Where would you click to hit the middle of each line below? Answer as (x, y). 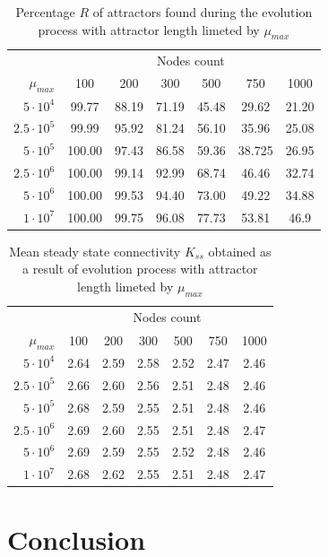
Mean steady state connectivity (95, 251)
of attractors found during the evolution (203, 12)
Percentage (45, 12)
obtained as (240, 251)
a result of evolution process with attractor (140, 269)
